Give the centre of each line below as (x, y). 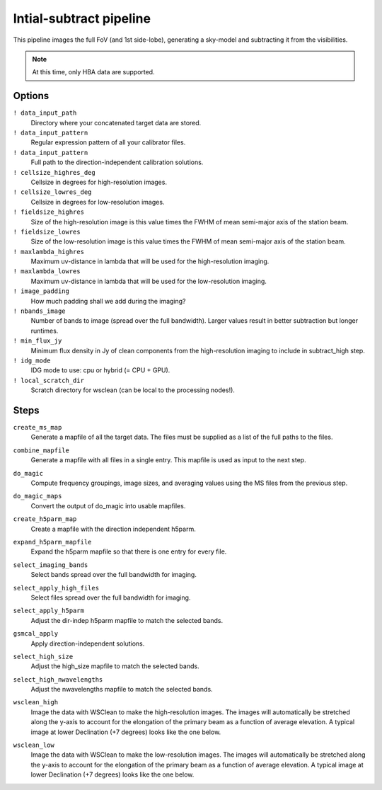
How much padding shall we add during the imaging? (108, 301)
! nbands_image (40, 311)
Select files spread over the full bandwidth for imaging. (111, 597)
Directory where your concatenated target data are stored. (116, 122)
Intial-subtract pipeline (82, 18)
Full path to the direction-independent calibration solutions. (117, 162)
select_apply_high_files (56, 588)
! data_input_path (45, 113)
